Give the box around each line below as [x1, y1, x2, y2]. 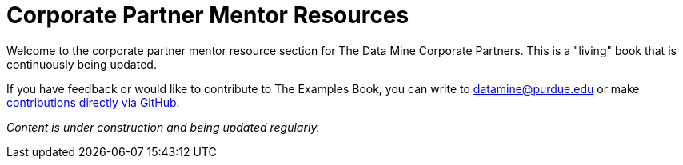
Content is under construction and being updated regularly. [6, 120, 320, 134]
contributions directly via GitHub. [6, 95, 180, 109]
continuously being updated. [6, 57, 157, 71]
